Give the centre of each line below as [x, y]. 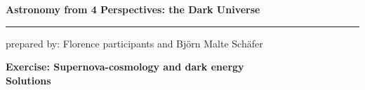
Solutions [28, 80]
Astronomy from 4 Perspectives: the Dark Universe [133, 9]
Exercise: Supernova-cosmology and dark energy [125, 67]
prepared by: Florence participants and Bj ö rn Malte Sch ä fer [134, 43]
